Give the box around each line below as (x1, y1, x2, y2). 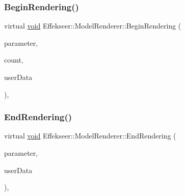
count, (4, 54, 23, 65)
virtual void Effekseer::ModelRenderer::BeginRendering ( (4, 20, 181, 31)
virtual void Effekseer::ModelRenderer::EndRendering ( (4, 130, 176, 141)
